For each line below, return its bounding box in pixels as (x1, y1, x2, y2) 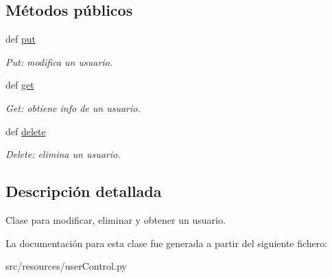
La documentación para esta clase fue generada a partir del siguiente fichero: (5, 235, 328, 250)
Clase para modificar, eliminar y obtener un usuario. (5, 212, 226, 227)
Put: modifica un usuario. (5, 54, 113, 69)
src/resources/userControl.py (5, 259, 127, 273)
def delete (5, 124, 46, 138)
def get (5, 78, 34, 92)
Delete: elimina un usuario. (5, 147, 121, 161)
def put (5, 32, 36, 46)
